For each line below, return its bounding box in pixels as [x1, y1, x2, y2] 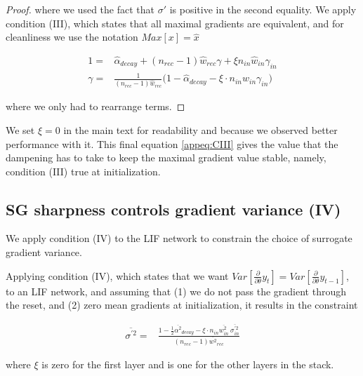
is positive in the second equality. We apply [169, 2, 357, 16]
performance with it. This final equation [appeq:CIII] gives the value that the [6, 136, 338, 151]
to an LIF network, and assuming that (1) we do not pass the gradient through [6, 283, 346, 298]
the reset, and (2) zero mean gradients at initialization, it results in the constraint [6, 297, 358, 312]
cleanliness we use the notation [6, 29, 138, 44]
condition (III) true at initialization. [6, 163, 161, 178]
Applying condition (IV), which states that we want [6, 268, 229, 283]
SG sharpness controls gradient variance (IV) [6, 198, 341, 220]
